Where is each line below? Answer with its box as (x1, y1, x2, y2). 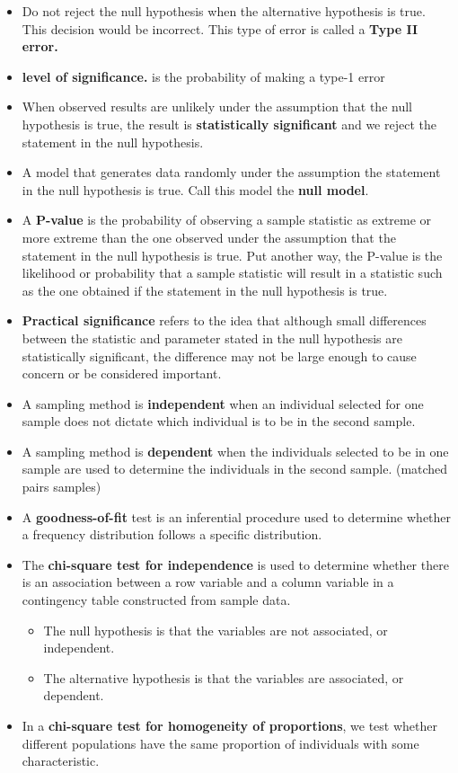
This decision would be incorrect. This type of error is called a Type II (22, 19, 418, 38)
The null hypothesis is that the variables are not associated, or (43, 620, 388, 639)
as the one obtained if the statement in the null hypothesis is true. (22, 280, 388, 299)
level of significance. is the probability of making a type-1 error (22, 67, 385, 85)
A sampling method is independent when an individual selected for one (22, 394, 424, 413)
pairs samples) (22, 477, 101, 496)
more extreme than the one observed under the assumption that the (22, 227, 396, 246)
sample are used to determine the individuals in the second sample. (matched (22, 459, 448, 478)
